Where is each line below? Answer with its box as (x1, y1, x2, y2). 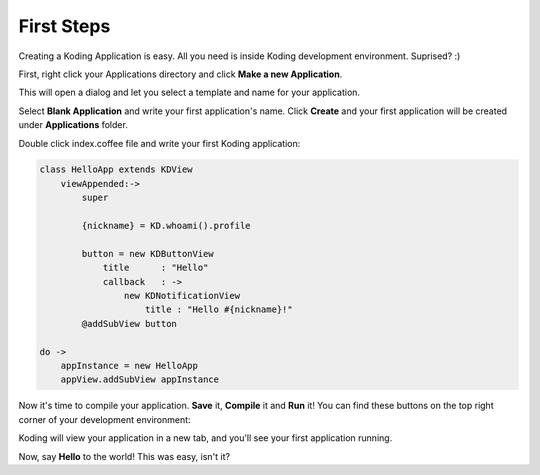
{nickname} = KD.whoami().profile (81, 220, 251, 232)
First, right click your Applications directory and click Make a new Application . (18, 68, 343, 80)
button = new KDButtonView (81, 248, 214, 259)
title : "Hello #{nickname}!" (145, 304, 294, 315)
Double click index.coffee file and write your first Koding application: (18, 137, 301, 149)
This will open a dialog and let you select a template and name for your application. (18, 86, 360, 99)
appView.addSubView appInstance (60, 374, 220, 385)
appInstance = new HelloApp (60, 360, 199, 371)
